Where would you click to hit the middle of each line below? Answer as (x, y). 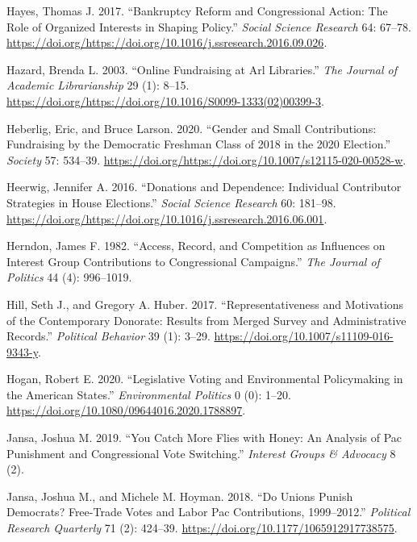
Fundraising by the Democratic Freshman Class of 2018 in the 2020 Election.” (199, 144)
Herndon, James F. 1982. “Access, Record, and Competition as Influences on (196, 246)
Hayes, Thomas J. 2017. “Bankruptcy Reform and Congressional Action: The (197, 10)
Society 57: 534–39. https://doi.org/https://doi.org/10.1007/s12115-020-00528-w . (206, 159)
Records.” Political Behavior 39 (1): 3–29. (108, 336)
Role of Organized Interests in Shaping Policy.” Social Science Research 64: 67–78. (209, 26)
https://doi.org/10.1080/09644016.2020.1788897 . (126, 410)
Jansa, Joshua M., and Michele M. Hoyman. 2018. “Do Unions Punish (180, 496)
